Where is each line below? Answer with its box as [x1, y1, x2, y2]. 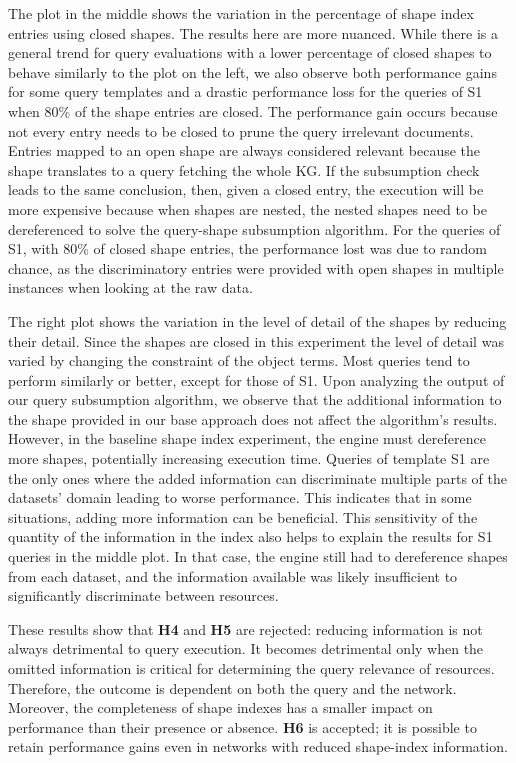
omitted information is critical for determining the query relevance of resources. [8, 658, 495, 678]
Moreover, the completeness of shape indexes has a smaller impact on [8, 697, 433, 718]
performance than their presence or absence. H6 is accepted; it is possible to [8, 716, 477, 737]
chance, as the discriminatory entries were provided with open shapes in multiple [8, 257, 504, 278]
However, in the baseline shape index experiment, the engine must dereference [8, 428, 486, 449]
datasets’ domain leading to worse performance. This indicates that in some [8, 487, 472, 508]
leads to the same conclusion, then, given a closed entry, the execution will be [8, 179, 484, 200]
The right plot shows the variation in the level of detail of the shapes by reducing [8, 310, 507, 331]
